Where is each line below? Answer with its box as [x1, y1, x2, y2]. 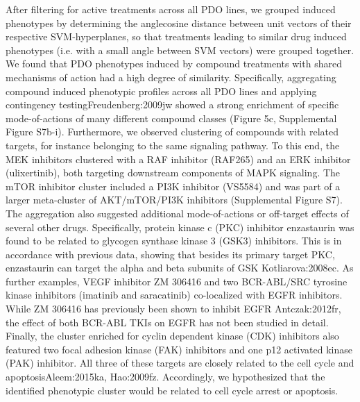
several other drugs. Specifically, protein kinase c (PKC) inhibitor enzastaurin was [6, 219, 354, 234]
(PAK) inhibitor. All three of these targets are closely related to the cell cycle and [6, 355, 354, 370]
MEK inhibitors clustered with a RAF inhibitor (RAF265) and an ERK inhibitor [6, 151, 351, 166]
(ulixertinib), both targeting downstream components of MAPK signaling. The [6, 165, 341, 180]
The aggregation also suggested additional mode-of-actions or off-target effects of [6, 206, 349, 220]
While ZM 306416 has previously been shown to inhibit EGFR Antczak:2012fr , [6, 301, 341, 316]
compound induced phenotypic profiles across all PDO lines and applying [6, 83, 317, 98]
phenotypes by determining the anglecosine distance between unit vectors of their [6, 15, 352, 30]
